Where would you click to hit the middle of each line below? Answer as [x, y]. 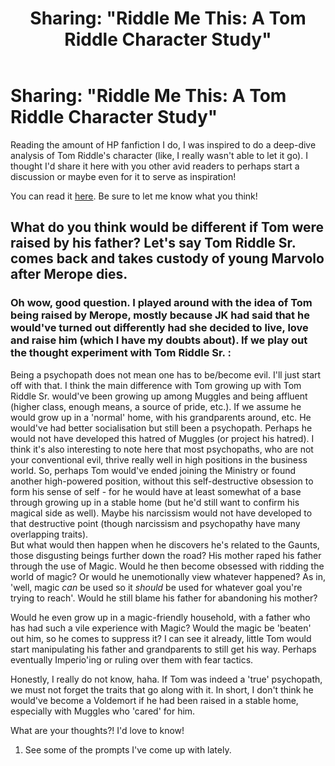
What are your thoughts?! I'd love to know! [97, 730]
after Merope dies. [69, 274]
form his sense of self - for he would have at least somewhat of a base [156, 491]
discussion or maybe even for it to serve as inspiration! [123, 176]
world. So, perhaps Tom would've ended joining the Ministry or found [153, 470]
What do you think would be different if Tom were [167, 227]
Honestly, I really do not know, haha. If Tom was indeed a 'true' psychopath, [166, 679]
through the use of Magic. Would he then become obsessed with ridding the [167, 566]
